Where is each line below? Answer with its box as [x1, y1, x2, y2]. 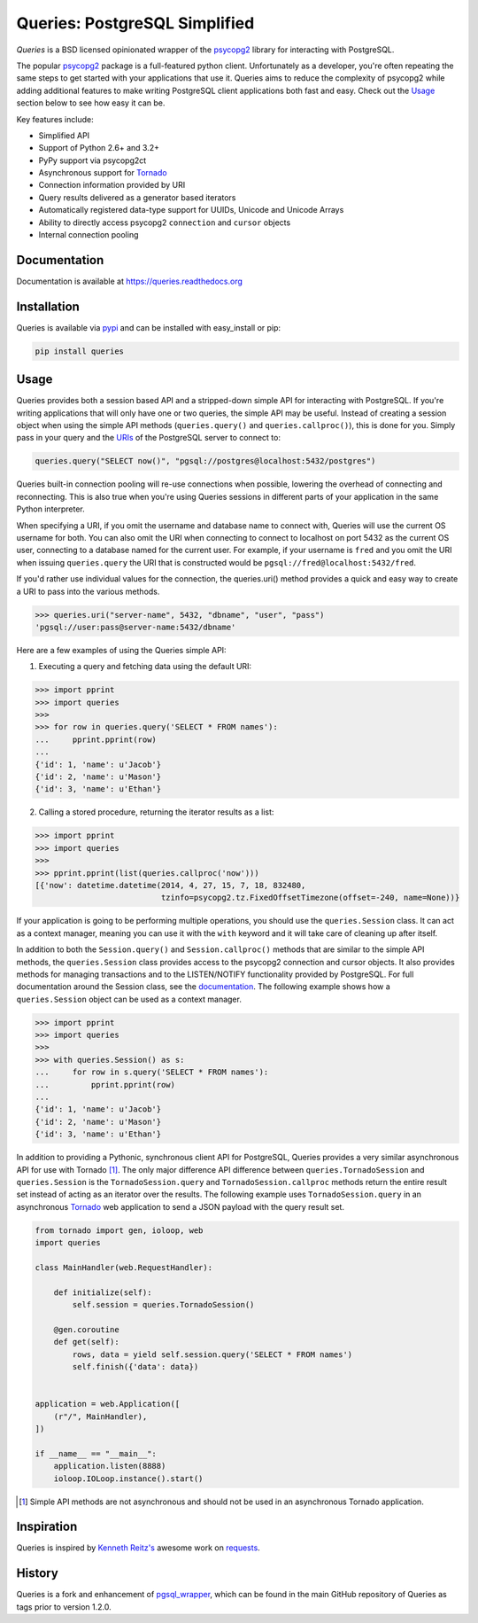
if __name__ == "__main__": [35, 1448, 157, 1458]
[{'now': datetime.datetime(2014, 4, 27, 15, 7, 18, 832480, [35, 880, 306, 890]
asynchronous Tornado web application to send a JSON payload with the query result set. [16, 1201, 345, 1212]
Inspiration [16, 1519, 78, 1534]
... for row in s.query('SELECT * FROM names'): [35, 1067, 269, 1077]
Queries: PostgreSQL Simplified [16, 13, 255, 33]
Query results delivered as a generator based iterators [38, 191, 236, 203]
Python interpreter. [16, 503, 86, 514]
